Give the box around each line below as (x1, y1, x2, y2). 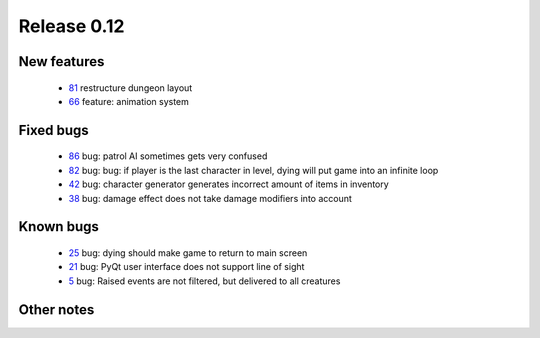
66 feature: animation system (68, 95, 190, 107)
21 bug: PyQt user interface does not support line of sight (68, 261, 305, 273)
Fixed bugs (18, 121, 89, 139)
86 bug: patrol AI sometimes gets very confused (68, 150, 268, 162)
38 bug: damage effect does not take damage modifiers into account (68, 192, 352, 204)
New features (18, 53, 105, 70)
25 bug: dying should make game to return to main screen (68, 246, 308, 259)
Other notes (18, 301, 95, 318)
